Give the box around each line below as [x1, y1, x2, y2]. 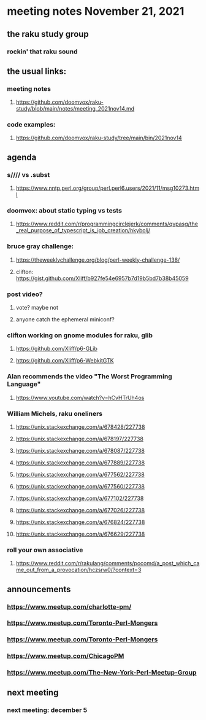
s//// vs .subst [7, 170, 50, 179]
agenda [7, 152, 37, 162]
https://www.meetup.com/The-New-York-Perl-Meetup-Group [7, 668, 197, 677]
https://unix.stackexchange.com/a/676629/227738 [15, 530, 145, 538]
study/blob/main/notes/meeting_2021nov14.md [15, 105, 135, 112]
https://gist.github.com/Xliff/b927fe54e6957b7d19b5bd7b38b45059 [15, 275, 189, 282]
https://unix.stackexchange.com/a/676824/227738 [15, 518, 145, 526]
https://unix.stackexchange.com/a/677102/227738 [15, 495, 144, 502]
